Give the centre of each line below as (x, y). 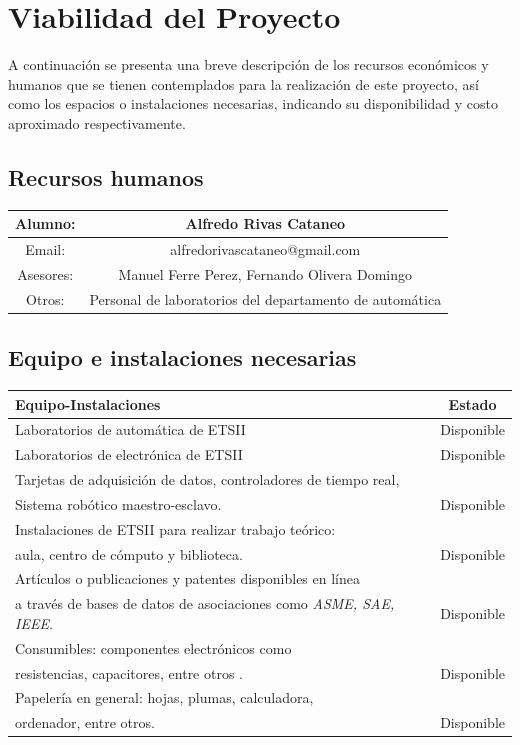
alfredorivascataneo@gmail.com (265, 249)
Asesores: (45, 273)
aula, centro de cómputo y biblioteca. (129, 553)
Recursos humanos (106, 176)
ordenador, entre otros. (85, 722)
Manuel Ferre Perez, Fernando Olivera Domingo (265, 273)
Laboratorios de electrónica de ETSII (129, 454)
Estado (472, 403)
